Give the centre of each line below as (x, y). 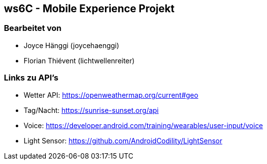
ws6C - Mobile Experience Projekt (89, 9)
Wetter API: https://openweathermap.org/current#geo (111, 95)
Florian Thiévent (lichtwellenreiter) (79, 60)
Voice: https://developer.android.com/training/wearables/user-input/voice (143, 125)
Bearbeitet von (33, 28)
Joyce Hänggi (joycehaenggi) (71, 45)
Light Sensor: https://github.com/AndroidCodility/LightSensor (123, 140)
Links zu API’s (31, 78)
